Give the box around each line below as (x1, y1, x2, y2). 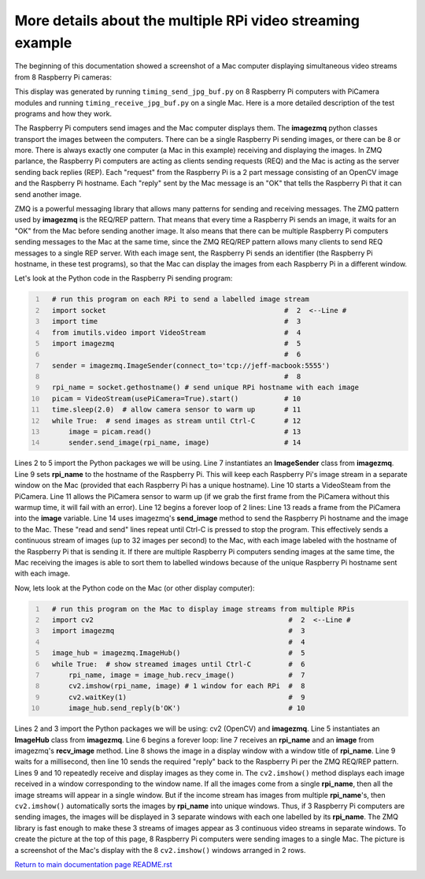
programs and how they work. (14, 109, 113, 118)
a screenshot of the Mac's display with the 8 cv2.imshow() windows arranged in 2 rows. (14, 845, 306, 855)
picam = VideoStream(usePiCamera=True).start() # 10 (51, 394, 301, 403)
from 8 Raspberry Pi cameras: (14, 72, 112, 82)
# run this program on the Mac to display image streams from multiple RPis (51, 604, 356, 613)
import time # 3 (51, 317, 301, 326)
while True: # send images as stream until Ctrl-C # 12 (51, 416, 301, 425)
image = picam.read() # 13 (68, 427, 301, 437)
